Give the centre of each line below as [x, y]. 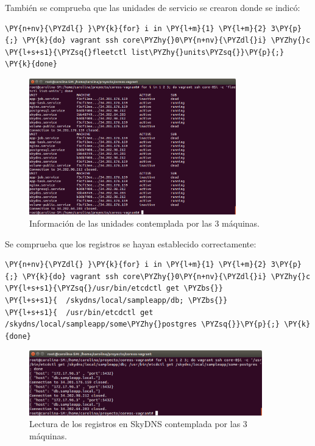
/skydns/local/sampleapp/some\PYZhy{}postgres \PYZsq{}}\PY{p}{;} [143, 324]
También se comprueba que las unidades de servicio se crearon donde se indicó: [153, 7]
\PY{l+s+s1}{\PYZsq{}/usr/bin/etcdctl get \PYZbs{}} [114, 288]
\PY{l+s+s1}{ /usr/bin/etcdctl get [79, 312]
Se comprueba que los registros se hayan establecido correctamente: [131, 243]
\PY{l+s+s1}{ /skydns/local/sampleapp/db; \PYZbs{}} [116, 301]
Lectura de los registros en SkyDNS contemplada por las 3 [138, 424]
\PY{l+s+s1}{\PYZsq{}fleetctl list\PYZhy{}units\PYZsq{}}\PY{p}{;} [145, 52]
